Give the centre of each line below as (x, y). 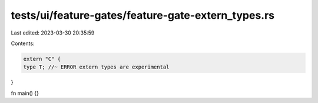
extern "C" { (42, 59)
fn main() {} (25, 93)
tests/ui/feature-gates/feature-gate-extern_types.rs (143, 15)
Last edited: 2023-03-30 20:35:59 (53, 33)
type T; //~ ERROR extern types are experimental (96, 67)
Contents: (23, 43)
